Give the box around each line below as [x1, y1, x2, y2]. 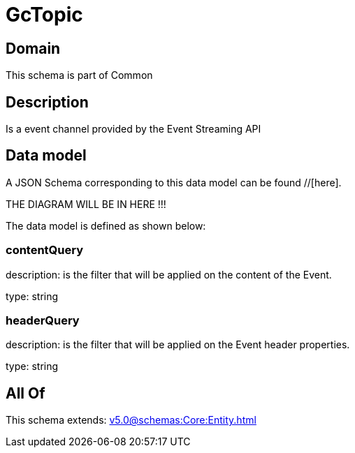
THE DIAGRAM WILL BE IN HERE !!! [6, 198, 166, 210]
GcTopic [6, 3, 83, 27]
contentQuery [6, 243, 84, 258]
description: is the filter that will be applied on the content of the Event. [6, 268, 332, 281]
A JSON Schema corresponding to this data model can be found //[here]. [6, 176, 342, 188]
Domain [6, 39, 61, 57]
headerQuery [6, 313, 80, 327]
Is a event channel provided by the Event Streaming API [6, 123, 261, 135]
